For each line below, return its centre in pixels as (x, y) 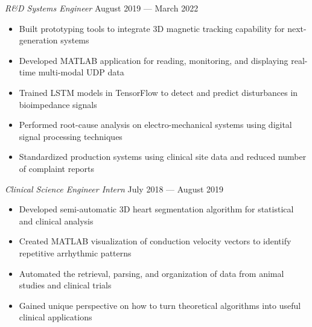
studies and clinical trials (65, 285)
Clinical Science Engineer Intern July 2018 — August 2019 (114, 189)
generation (38, 40)
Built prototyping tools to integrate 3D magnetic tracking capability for (152, 28)
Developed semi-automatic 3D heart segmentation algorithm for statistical (156, 209)
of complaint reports (57, 168)
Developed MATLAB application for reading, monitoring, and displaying (154, 60)
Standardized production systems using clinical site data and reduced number (163, 157)
